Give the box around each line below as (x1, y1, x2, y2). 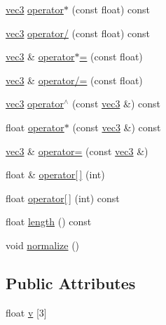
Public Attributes (6, 272, 136, 293)
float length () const (6, 214, 92, 229)
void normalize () (6, 237, 80, 252)
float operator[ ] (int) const (6, 190, 120, 205)
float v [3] (6, 305, 47, 319)
